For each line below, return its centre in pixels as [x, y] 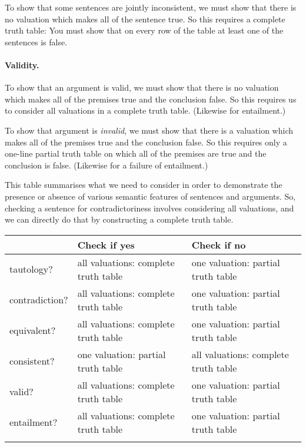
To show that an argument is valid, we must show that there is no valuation [142, 87]
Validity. [22, 64]
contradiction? [39, 300]
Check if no [219, 244]
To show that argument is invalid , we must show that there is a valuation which [149, 130]
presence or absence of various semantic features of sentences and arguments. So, [150, 196]
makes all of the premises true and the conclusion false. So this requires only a [146, 142]
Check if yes [106, 244]
